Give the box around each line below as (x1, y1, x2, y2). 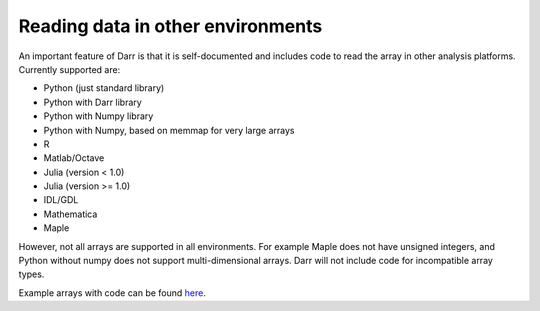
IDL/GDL (43, 194, 79, 206)
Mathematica (43, 208, 98, 220)
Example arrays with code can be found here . (18, 286, 207, 299)
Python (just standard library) (43, 82, 165, 94)
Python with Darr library (43, 96, 142, 108)
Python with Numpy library (43, 110, 154, 122)
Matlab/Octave (43, 152, 105, 164)
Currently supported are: (18, 63, 121, 75)
